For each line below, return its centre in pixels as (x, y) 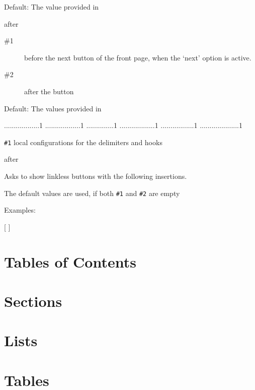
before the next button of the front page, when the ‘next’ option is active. (138, 57)
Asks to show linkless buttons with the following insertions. (96, 176)
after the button (49, 91)
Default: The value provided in (52, 7)
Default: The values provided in (53, 108)
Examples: (20, 210)
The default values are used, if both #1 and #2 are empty (92, 193)
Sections (33, 301)
